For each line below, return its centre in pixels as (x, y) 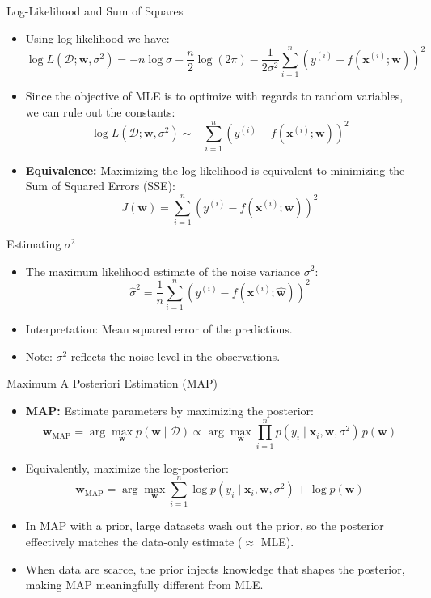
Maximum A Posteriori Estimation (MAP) (112, 383)
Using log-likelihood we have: (97, 38)
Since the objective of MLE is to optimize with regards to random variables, (214, 96)
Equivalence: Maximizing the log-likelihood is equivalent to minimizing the (215, 170)
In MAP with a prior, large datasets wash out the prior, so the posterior (205, 526)
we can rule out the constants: (100, 111)
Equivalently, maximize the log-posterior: (127, 467)
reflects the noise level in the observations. (175, 356)
